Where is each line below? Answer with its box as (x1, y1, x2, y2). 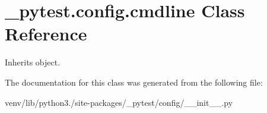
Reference (5, 21, 87, 46)
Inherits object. (5, 56, 61, 68)
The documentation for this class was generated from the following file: (5, 76, 263, 88)
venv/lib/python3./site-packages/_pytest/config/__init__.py (5, 96, 233, 108)
